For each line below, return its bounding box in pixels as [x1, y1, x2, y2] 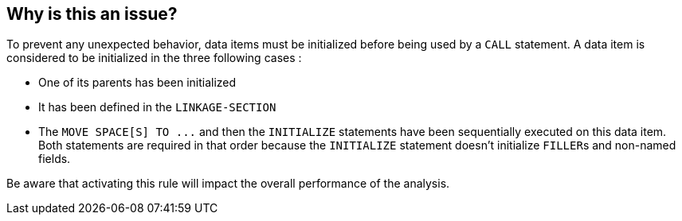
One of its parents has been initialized [38, 76, 237, 90]
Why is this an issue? [6, 4, 178, 24]
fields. [38, 152, 71, 166]
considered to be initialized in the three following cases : [6, 51, 302, 65]
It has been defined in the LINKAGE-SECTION [38, 100, 276, 114]
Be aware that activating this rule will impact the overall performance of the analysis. [6, 176, 450, 191]
